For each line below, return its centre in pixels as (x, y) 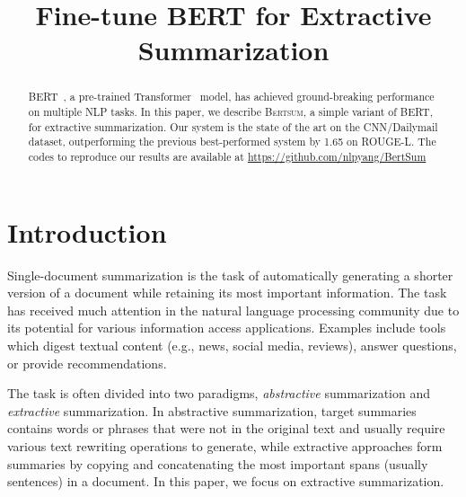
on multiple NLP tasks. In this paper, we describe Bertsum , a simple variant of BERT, (230, 112)
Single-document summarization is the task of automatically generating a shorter (230, 275)
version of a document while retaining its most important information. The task (227, 293)
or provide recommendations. (87, 363)
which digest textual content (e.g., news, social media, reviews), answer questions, (232, 345)
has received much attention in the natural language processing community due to (233, 310)
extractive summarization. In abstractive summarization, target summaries (212, 410)
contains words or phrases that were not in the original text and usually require (226, 428)
